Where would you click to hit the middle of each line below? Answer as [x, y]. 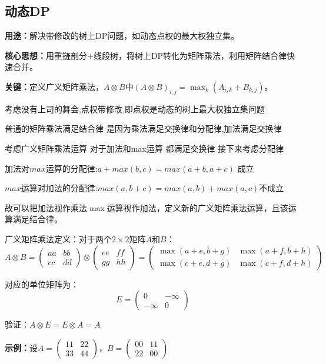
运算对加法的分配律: [59, 188]
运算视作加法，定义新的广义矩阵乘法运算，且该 [197, 207]
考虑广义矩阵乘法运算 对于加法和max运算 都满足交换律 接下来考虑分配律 [144, 148]
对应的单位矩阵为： [42, 284]
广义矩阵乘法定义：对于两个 [58, 238]
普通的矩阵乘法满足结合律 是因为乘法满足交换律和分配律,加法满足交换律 [143, 128]
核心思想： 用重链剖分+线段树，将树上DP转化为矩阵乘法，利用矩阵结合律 [146, 55]
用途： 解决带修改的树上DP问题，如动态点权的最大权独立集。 [122, 36]
